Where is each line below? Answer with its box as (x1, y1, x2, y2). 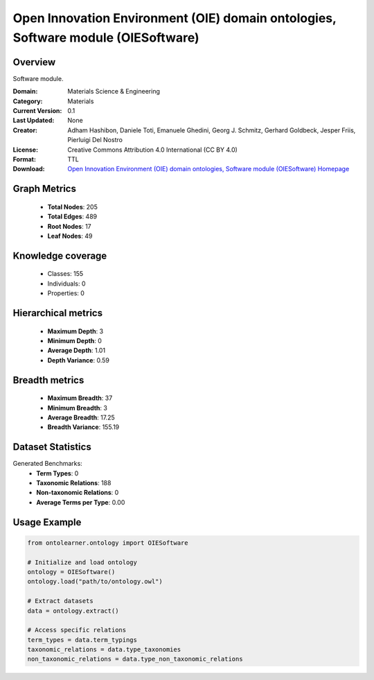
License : (12, 146, 38, 154)
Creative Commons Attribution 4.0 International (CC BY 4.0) (67, 146, 238, 154)
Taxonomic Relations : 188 (36, 478, 112, 487)
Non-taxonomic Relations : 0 (36, 489, 119, 497)
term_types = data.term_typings (27, 636, 138, 644)
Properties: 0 (47, 289, 84, 297)
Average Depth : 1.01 (47, 347, 106, 355)
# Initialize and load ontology (27, 558, 138, 566)
